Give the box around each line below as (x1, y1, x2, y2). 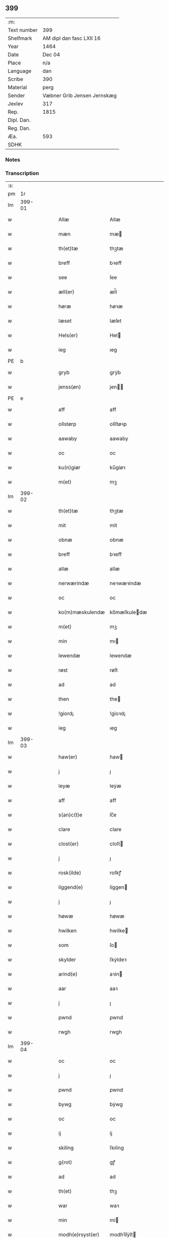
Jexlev (8, 100, 24, 107)
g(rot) (58, 1159, 72, 1166)
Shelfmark (8, 35, 32, 42)
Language (8, 67, 32, 75)
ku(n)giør (58, 464, 80, 471)
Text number (8, 26, 38, 33)
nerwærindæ (58, 580, 90, 587)
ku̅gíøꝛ (110, 464, 126, 471)
